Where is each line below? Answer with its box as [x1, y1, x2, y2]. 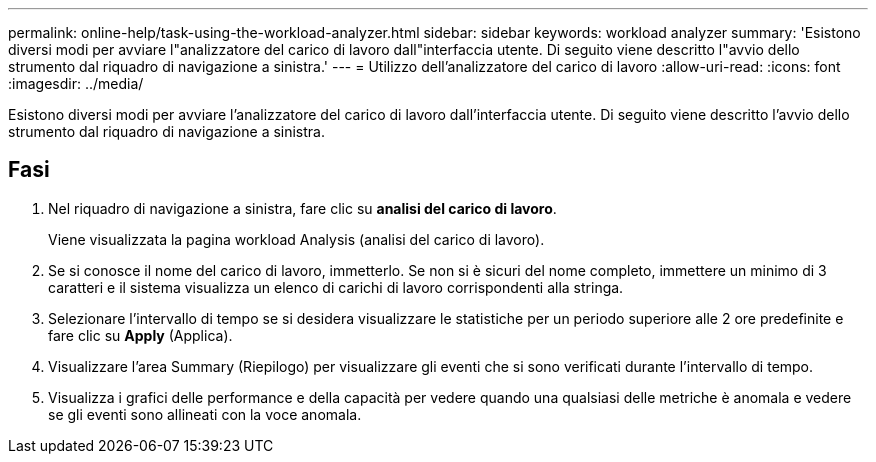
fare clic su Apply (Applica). [48, 326, 233, 344]
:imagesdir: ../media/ [8, 75, 144, 92]
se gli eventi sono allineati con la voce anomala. [48, 405, 362, 423]
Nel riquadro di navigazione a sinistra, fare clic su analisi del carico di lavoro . [48, 199, 557, 217]
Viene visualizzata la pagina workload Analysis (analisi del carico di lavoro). [48, 230, 545, 248]
